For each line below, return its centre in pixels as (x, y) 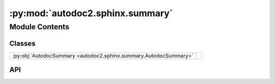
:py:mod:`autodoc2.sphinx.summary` (91, 13)
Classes (22, 43)
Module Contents (39, 27)
